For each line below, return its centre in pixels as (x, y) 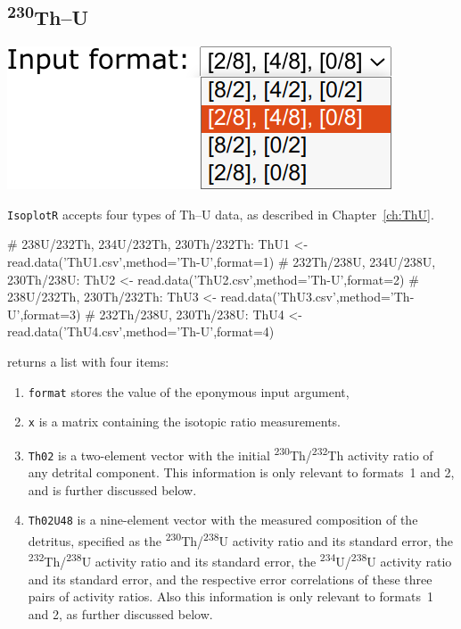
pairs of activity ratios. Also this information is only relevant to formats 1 (230, 596)
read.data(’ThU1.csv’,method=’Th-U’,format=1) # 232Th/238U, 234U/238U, (222, 262)
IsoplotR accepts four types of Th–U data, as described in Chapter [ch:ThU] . (221, 214)
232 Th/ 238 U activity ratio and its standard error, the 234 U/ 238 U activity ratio (240, 560)
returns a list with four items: (88, 362)
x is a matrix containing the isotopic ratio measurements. (184, 422)
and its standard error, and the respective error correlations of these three (230, 579)
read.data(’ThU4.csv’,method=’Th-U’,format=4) (141, 331)
